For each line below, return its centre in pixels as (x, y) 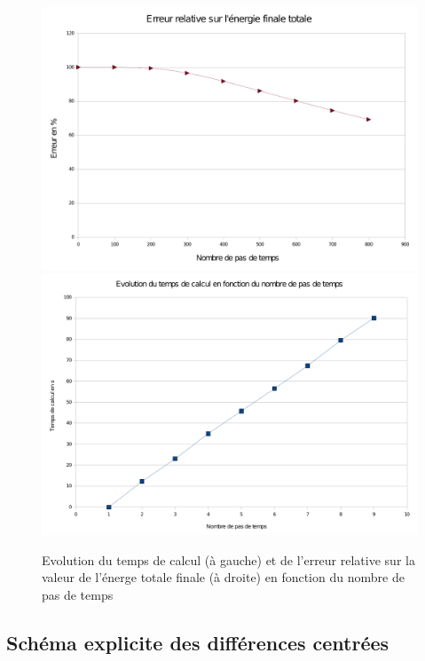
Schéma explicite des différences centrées (198, 642)
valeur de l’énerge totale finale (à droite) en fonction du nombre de (223, 577)
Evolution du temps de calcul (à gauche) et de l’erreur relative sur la (228, 559)
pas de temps (78, 594)
